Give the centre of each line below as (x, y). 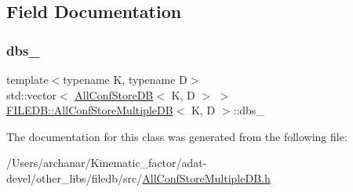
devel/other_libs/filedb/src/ (75, 178)
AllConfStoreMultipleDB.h (206, 178)
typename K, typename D (125, 79)
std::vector (31, 94)
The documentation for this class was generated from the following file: (177, 136)
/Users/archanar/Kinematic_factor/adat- (107, 163)
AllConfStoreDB (114, 94)
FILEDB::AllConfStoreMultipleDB (90, 110)
